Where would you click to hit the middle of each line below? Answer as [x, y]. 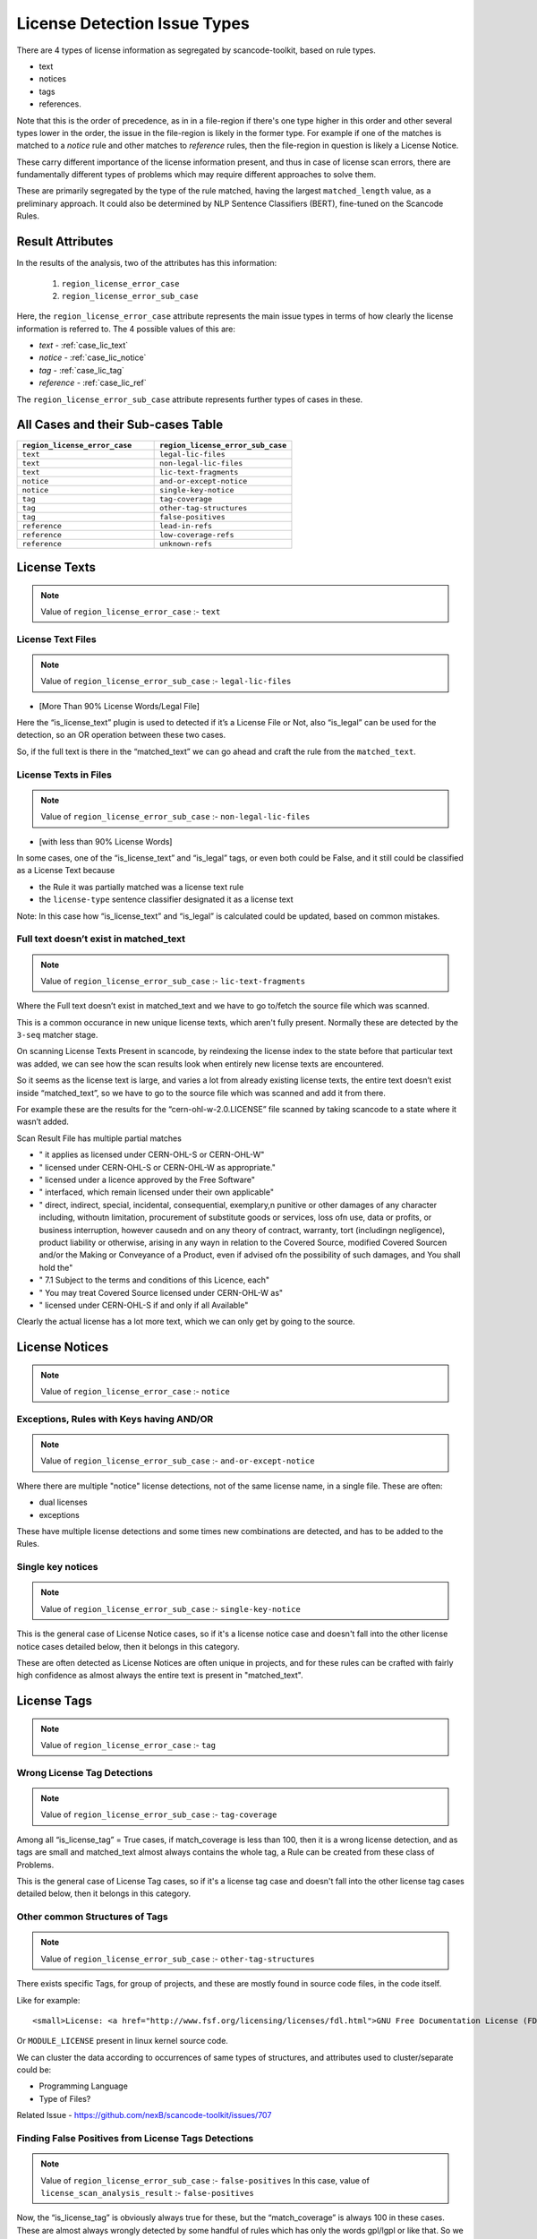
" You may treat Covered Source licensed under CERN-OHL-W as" [161, 1292]
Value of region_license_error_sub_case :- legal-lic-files [166, 682]
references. [60, 104]
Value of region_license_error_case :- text [131, 611]
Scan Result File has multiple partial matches [99, 1138]
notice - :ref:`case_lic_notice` [93, 357]
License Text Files [57, 639]
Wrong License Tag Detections [85, 1772]
